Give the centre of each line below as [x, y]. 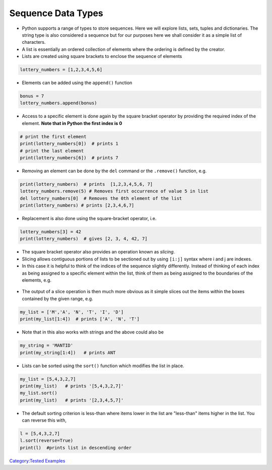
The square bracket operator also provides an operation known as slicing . [98, 252]
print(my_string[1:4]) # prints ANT [68, 352]
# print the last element [52, 151]
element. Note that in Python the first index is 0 [72, 123]
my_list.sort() [39, 393]
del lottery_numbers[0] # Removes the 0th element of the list [101, 198]
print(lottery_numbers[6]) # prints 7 [69, 158]
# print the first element [53, 137]
